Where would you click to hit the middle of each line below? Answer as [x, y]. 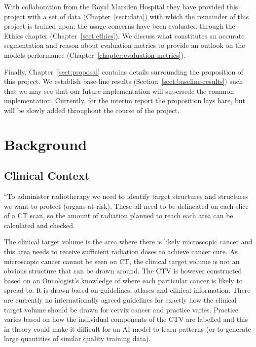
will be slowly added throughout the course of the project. [92, 110]
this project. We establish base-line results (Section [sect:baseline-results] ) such [124, 81]
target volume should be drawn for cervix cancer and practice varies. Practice [121, 309]
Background [46, 144]
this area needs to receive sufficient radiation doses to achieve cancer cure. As [121, 251]
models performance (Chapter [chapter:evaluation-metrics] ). [95, 55]
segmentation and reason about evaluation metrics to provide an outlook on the [125, 45]
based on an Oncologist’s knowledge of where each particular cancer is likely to [123, 280]
